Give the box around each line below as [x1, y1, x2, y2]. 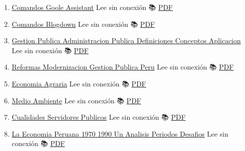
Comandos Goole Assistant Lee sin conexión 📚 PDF [11, 2, 173, 12]
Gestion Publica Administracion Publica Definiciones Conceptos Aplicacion [11, 35, 241, 46]
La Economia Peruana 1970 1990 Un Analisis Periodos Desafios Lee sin [11, 128, 229, 139]
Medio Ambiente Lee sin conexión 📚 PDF [11, 95, 141, 105]
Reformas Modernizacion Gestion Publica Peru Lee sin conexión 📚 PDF [11, 62, 234, 72]
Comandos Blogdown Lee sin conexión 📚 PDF [11, 18, 155, 29]
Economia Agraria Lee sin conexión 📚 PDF [11, 78, 146, 88]
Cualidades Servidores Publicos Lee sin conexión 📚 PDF [11, 112, 186, 122]
